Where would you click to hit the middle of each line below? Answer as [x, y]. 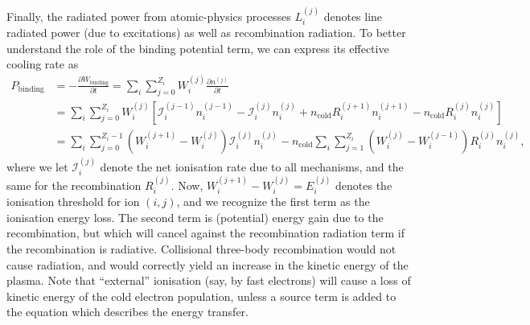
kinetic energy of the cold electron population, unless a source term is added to [201, 296]
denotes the [364, 185]
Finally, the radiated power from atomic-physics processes [149, 16]
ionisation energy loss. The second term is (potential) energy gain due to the [195, 217]
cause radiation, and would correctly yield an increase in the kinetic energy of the [207, 264]
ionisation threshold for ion [73, 202]
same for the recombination [74, 185]
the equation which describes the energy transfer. [127, 312]
